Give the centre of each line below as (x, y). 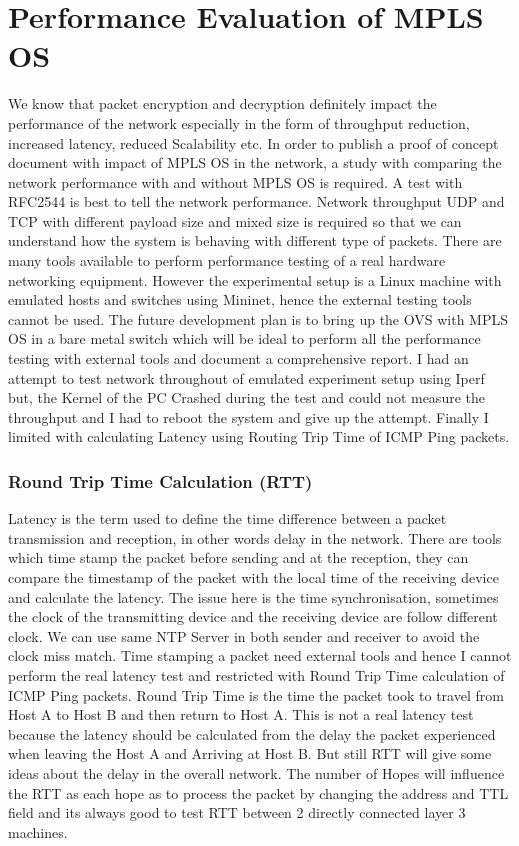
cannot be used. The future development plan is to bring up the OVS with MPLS (258, 318)
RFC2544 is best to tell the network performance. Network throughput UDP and (256, 201)
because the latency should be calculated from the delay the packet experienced (252, 733)
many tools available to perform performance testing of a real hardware (227, 260)
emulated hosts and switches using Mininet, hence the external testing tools (240, 299)
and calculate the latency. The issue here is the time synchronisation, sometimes (253, 596)
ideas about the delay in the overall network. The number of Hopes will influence (256, 772)
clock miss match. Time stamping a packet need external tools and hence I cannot (260, 655)
